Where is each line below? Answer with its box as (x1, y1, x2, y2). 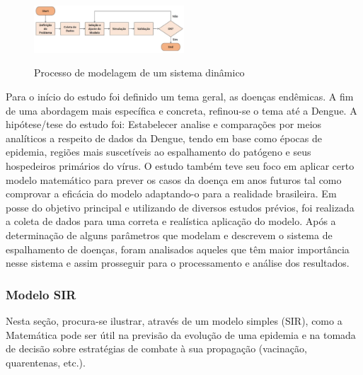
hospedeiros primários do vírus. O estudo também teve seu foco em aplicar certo (6, 158, 355, 173)
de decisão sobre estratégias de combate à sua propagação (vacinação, (6, 341, 307, 356)
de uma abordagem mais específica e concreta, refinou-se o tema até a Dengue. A (6, 103, 357, 117)
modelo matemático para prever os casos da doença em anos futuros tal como (6, 172, 342, 187)
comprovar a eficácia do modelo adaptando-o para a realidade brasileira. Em (6, 186, 337, 201)
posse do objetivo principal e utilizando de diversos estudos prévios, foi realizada (6, 200, 355, 214)
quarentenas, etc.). (6, 354, 86, 369)
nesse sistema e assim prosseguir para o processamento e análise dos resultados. (6, 255, 350, 270)
